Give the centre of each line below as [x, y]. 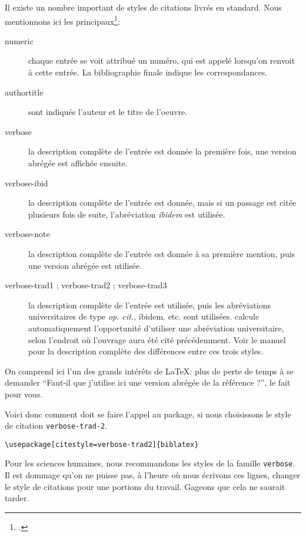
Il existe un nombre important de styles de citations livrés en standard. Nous [143, 7]
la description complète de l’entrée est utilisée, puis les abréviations [149, 305]
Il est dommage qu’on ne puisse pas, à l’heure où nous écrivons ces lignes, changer [152, 475]
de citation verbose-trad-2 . [56, 425]
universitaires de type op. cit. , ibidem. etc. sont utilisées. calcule [144, 316]
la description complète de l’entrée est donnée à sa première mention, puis [162, 253]
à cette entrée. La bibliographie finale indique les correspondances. [148, 72]
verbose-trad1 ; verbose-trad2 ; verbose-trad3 [86, 285]
